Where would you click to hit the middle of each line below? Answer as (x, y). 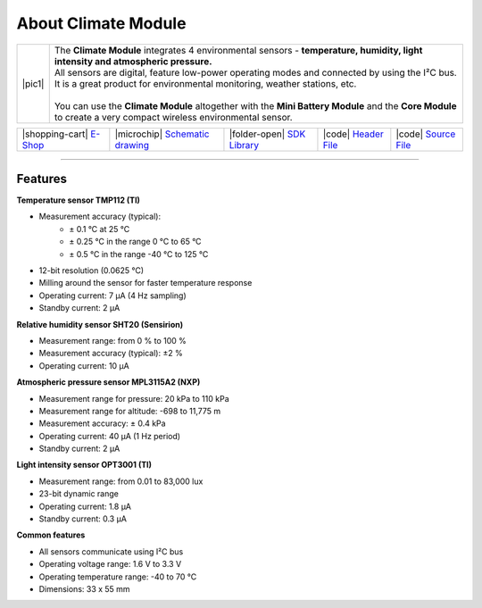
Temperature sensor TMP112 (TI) (78, 200)
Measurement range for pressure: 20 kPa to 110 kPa (134, 398)
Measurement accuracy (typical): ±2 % (111, 354)
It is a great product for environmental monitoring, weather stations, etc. (205, 83)
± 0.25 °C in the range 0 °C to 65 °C (135, 242)
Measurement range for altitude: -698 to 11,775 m (130, 411)
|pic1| (33, 83)
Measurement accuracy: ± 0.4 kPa (102, 423)
